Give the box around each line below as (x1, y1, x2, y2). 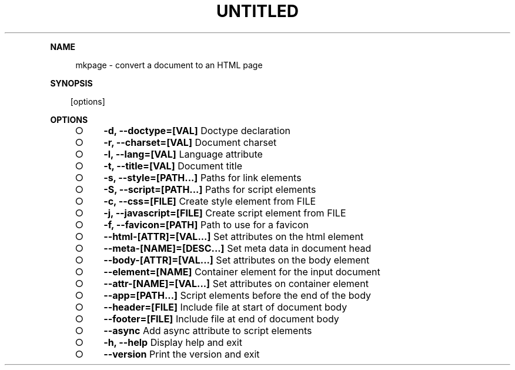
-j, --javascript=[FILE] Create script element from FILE (103, 206, 346, 219)
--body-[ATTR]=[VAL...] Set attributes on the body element (103, 254, 370, 266)
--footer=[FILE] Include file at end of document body (103, 312, 339, 325)
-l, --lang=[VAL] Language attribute (103, 148, 263, 160)
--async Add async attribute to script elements (103, 324, 312, 336)
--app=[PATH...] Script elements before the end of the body (103, 289, 372, 301)
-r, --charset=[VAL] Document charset (103, 136, 277, 148)
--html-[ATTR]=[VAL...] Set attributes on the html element (103, 230, 364, 242)
